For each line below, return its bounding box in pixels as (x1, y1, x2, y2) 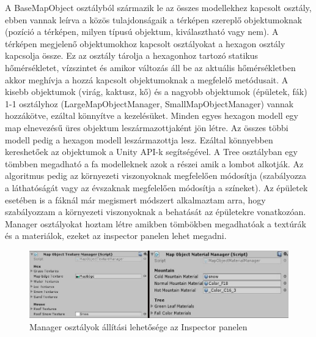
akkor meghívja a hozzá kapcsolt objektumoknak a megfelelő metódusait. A (5, 73, 288, 86)
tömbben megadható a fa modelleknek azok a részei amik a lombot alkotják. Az (5, 157, 304, 170)
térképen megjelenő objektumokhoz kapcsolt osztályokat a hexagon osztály (5, 37, 285, 50)
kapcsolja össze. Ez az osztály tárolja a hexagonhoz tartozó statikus (5, 49, 259, 62)
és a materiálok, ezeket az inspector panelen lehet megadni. (5, 229, 227, 242)
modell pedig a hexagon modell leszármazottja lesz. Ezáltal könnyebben (5, 133, 273, 146)
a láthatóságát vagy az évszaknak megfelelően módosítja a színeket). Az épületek (5, 181, 308, 194)
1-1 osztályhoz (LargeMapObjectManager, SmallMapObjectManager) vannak (5, 97, 294, 110)
